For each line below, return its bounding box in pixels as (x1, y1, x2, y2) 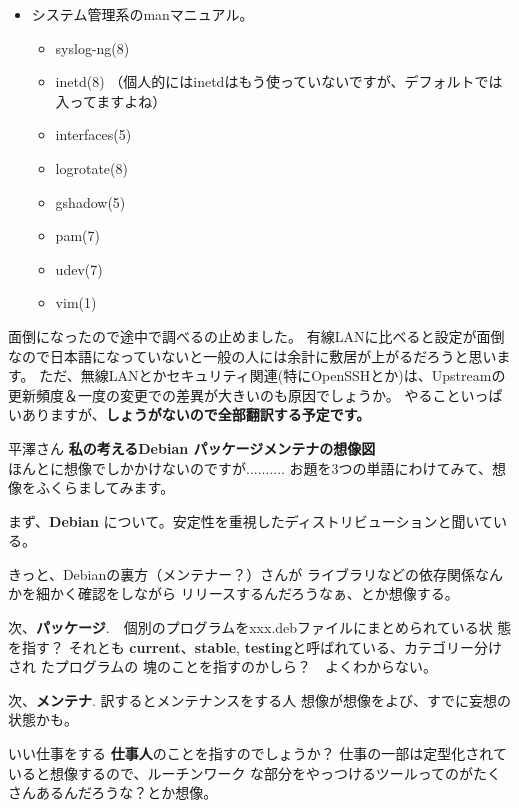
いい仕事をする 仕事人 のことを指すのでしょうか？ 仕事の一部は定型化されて (8, 743, 507, 764)
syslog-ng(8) (55, 37, 130, 58)
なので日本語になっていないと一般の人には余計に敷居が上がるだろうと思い (8, 345, 497, 366)
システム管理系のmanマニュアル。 (31, 4, 254, 24)
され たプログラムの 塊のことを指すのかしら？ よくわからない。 (8, 656, 437, 677)
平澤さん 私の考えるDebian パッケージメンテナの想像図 (8, 437, 376, 458)
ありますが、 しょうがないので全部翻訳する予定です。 (21, 404, 371, 425)
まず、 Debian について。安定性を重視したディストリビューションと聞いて (8, 510, 494, 531)
